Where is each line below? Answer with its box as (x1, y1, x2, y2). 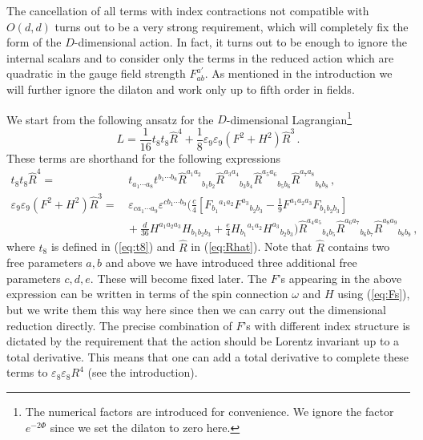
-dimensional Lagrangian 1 (226, 108, 352, 127)
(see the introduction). (87, 364, 198, 381)
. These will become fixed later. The (90, 269, 268, 286)
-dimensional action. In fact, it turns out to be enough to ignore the (74, 34, 407, 50)
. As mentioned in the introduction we (204, 65, 393, 82)
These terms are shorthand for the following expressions (6, 149, 281, 166)
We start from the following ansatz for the (6, 111, 214, 127)
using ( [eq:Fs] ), (337, 285, 410, 302)
